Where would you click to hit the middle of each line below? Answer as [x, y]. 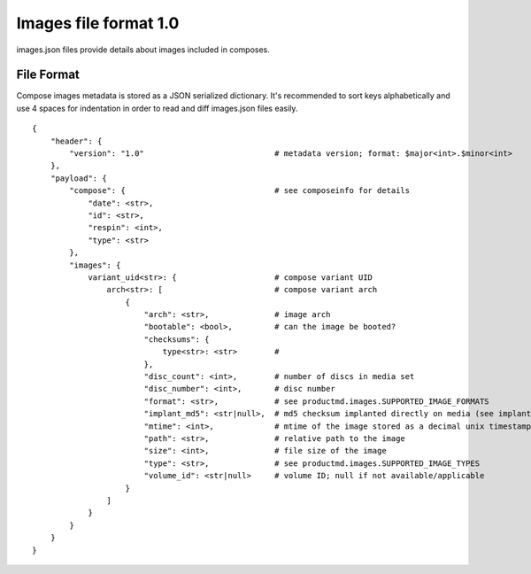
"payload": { [78, 178]
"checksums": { [177, 339]
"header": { [76, 141]
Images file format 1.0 [98, 23]
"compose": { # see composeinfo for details [240, 191]
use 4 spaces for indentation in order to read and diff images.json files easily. [157, 108]
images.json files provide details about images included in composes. [143, 50]
